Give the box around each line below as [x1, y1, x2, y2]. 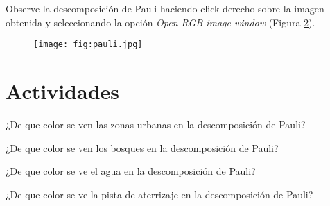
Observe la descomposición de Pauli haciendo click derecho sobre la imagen [6, 1, 324, 15]
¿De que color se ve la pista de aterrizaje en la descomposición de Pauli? [6, 187, 313, 201]
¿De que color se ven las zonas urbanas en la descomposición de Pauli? [6, 117, 306, 131]
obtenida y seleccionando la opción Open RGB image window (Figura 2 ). [6, 15, 315, 29]
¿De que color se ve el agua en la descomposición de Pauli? [6, 164, 256, 178]
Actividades [6, 77, 120, 105]
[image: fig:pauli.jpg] [33, 40, 143, 50]
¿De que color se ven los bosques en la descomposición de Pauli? [6, 140, 279, 155]
